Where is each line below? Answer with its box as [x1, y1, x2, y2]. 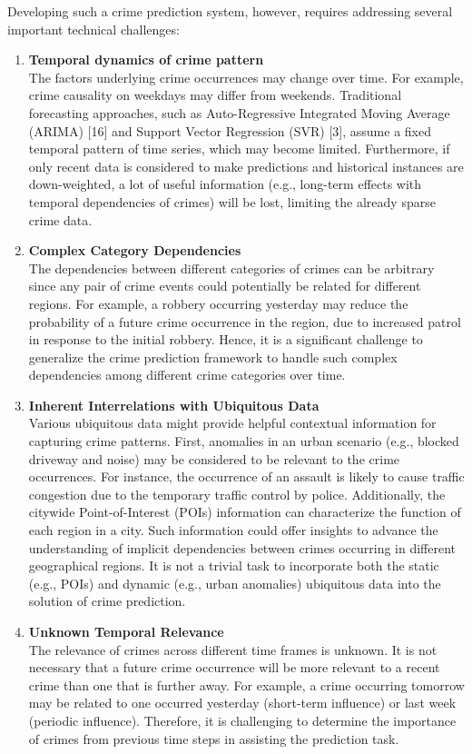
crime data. [28, 210, 93, 229]
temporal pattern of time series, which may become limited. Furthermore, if [28, 139, 450, 158]
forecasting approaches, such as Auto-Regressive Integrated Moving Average [28, 103, 450, 122]
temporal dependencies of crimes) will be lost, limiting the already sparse [28, 192, 436, 211]
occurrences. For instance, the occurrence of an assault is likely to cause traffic [28, 467, 465, 486]
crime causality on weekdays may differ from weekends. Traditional [28, 85, 402, 104]
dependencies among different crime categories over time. [28, 365, 346, 384]
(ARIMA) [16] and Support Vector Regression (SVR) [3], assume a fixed [28, 121, 431, 140]
